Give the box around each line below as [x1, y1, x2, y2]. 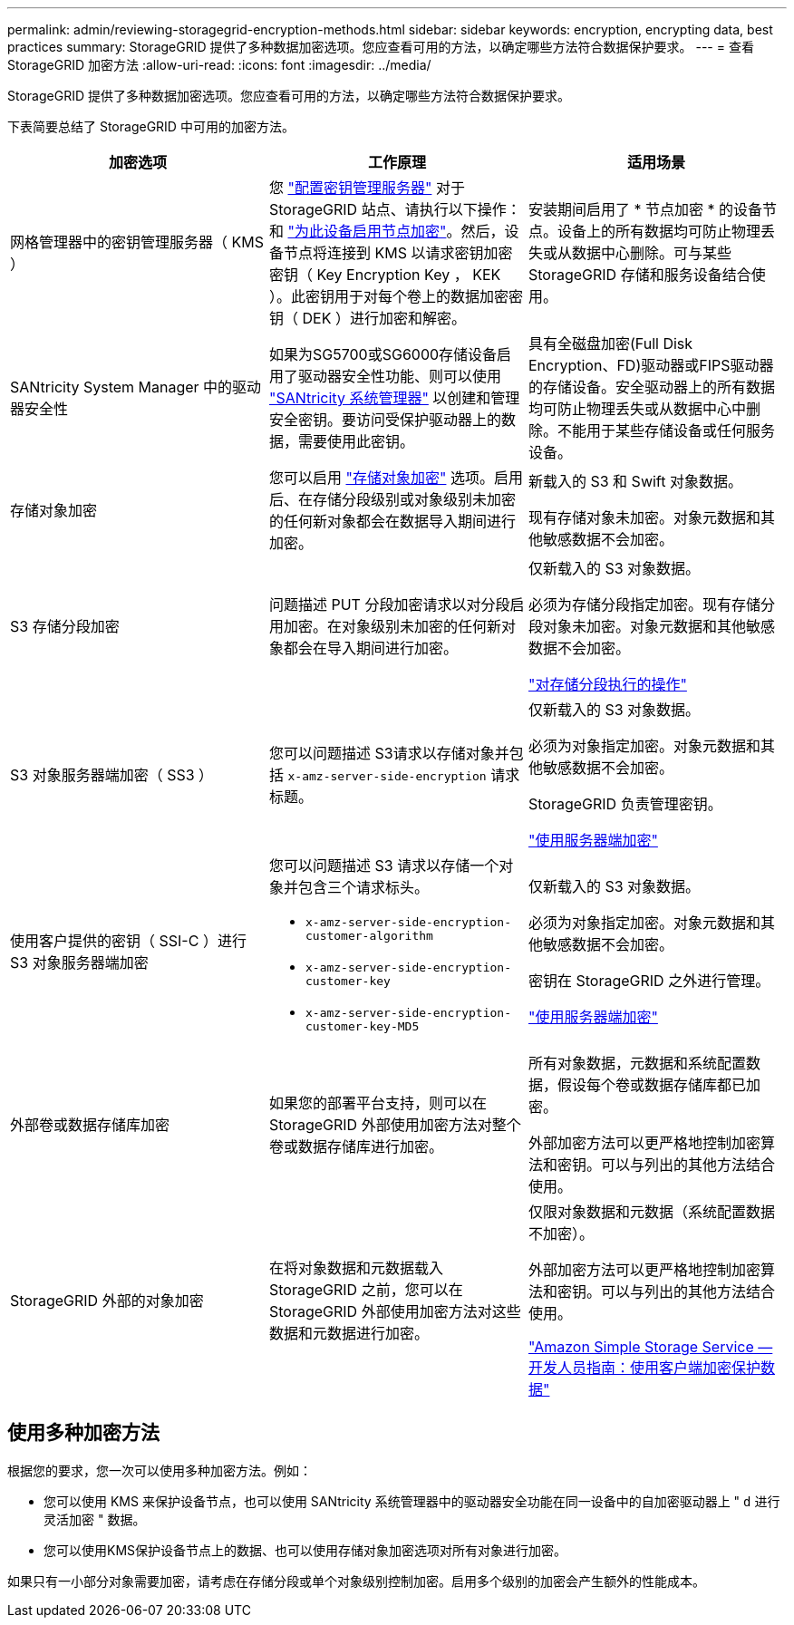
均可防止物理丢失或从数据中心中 [528, 400, 746, 418]
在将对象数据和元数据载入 [268, 1259, 443, 1277]
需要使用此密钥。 [297, 432, 414, 450]
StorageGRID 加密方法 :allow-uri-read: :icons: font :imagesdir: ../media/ [7, 57, 431, 73]
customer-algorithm [305, 929, 433, 943]
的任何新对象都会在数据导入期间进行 [268, 512, 516, 530]
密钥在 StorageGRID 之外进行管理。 [528, 972, 770, 990]
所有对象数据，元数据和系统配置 [528, 1054, 746, 1072]
